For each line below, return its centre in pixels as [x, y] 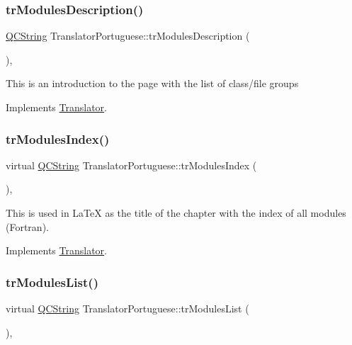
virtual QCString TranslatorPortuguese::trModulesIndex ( [131, 165]
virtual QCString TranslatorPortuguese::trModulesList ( [127, 308]
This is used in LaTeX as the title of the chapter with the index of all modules [176, 213]
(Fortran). [27, 226]
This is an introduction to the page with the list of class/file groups [152, 83]
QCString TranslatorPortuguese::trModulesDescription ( [128, 36]
